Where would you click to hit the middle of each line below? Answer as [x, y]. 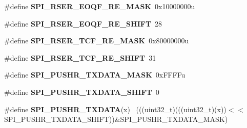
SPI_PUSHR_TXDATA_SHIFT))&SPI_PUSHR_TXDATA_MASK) [116, 119]
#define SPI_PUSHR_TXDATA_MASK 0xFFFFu [95, 75]
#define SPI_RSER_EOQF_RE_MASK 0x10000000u [100, 6]
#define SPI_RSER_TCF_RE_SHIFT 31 [80, 57]
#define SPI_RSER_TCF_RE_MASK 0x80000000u [97, 41]
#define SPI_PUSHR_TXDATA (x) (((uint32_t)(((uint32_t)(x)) [115, 109]
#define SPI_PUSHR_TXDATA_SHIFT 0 [82, 92]
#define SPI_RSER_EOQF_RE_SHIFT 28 [83, 23]
